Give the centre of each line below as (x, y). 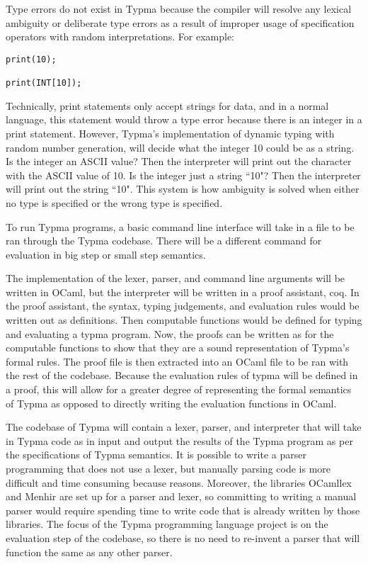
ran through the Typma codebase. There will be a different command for (164, 241)
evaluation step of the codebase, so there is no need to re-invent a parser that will (183, 537)
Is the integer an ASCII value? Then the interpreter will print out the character (179, 161)
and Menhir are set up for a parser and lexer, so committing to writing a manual (181, 496)
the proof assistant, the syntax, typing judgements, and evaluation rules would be (183, 306)
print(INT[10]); (44, 83)
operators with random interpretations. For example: (120, 36)
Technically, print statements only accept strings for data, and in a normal (167, 105)
